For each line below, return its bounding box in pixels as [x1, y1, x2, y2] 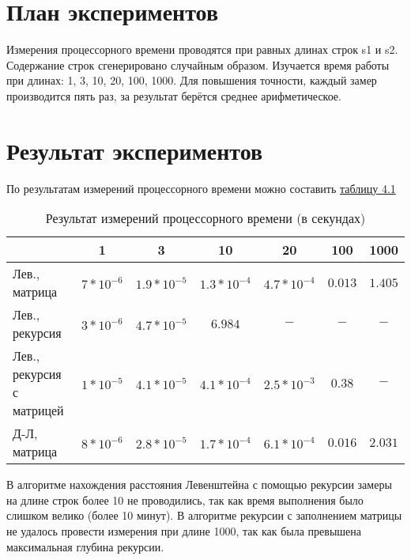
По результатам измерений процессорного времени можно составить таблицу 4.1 [6, 180, 396, 196]
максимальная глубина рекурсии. [6, 538, 164, 554]
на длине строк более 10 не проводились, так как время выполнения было [6, 491, 364, 508]
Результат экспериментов [6, 134, 263, 166]
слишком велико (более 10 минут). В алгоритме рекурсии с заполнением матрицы [6, 507, 402, 524]
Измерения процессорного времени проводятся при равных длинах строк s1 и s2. [6, 41, 398, 58]
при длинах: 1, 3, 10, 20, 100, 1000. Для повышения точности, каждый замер [6, 72, 377, 89]
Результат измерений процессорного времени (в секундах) [45, 209, 366, 228]
